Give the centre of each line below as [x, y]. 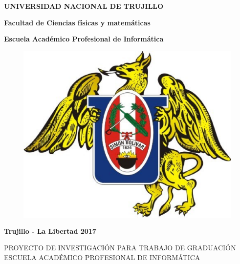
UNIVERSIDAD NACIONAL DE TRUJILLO [84, 6]
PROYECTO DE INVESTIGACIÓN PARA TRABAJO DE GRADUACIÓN [120, 247]
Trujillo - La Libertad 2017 [50, 231]
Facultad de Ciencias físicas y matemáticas [77, 22]
